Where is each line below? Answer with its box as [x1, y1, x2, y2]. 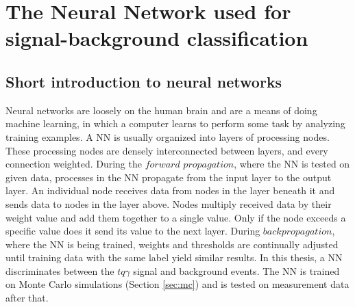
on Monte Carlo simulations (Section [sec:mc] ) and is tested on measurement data [5, 277, 350, 291]
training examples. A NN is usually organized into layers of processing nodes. [5, 129, 330, 144]
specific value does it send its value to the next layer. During [5, 224, 260, 238]
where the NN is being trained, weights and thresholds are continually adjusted [5, 237, 339, 251]
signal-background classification [5, 24, 308, 52]
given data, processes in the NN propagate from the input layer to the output [5, 170, 332, 184]
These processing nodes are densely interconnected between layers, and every [5, 143, 328, 157]
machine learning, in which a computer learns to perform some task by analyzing [5, 116, 345, 131]
